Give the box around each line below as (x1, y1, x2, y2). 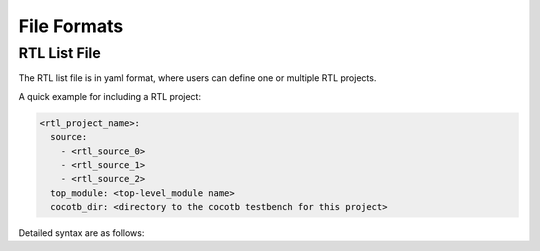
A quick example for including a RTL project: (18, 90, 202, 102)
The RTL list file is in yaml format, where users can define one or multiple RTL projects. (18, 72, 377, 84)
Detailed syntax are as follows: (18, 227, 145, 239)
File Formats (18, 15, 124, 37)
